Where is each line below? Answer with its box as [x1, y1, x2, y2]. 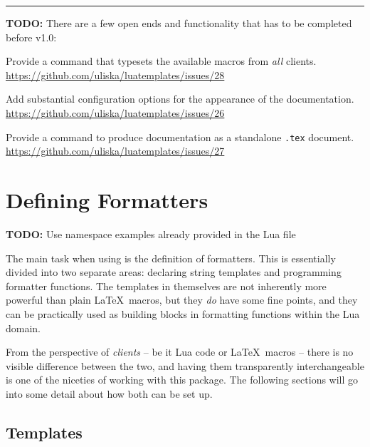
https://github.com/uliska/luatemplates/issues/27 [6, 143, 225, 158]
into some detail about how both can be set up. [6, 386, 213, 401]
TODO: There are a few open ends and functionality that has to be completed [6, 16, 352, 30]
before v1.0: [6, 29, 57, 44]
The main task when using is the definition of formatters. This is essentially [6, 250, 336, 265]
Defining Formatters [6, 185, 208, 214]
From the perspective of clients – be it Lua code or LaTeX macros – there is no [6, 344, 354, 359]
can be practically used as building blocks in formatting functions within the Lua [6, 306, 360, 321]
